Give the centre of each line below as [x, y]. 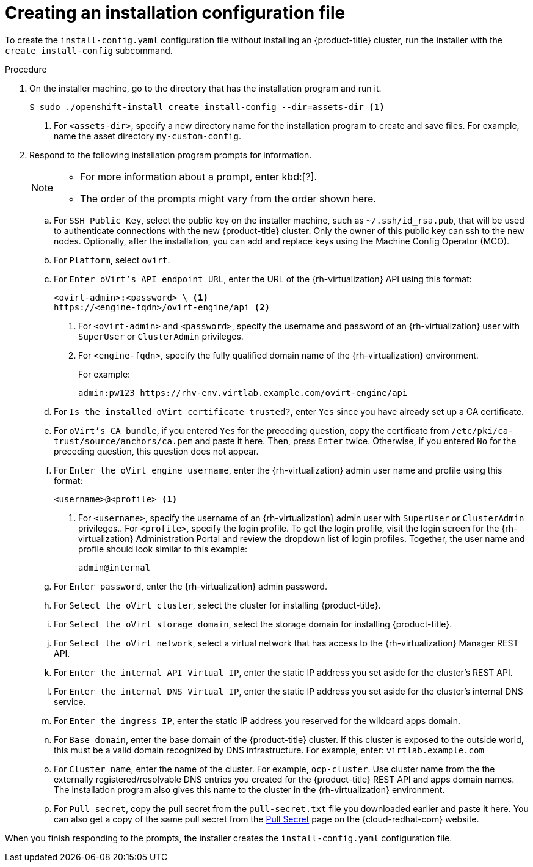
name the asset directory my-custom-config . [147, 136]
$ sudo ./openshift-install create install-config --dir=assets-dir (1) [207, 107]
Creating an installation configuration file [175, 13]
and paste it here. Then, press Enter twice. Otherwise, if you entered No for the [356, 441]
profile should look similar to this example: [163, 549]
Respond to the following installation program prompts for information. [171, 155]
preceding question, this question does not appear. [156, 451]
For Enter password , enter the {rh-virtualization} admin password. [190, 586]
